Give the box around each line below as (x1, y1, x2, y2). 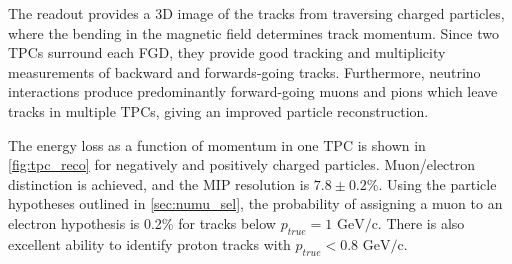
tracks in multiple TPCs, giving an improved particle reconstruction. (8, 100, 429, 121)
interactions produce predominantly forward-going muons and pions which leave (8, 81, 498, 102)
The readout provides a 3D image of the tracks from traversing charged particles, (8, 3, 505, 23)
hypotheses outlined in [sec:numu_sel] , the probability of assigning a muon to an (8, 193, 503, 214)
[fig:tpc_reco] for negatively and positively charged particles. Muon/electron (8, 154, 476, 175)
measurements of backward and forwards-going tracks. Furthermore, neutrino (8, 61, 481, 82)
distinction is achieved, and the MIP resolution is (8, 173, 310, 194)
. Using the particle (378, 173, 497, 194)
